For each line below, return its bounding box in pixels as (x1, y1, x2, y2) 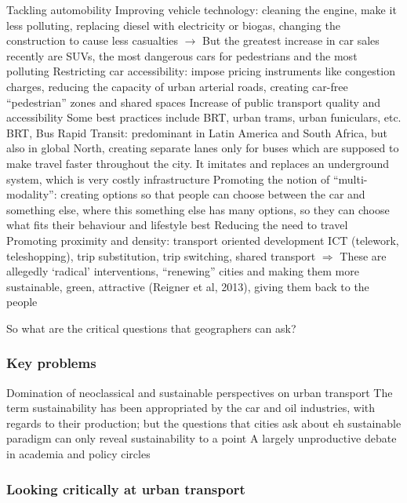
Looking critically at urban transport (6, 479, 245, 498)
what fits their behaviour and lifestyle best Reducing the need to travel (6, 217, 348, 233)
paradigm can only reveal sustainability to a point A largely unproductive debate (6, 430, 397, 447)
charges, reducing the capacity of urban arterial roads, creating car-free (6, 78, 348, 94)
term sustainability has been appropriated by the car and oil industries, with (6, 399, 376, 416)
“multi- (333, 170, 368, 187)
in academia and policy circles (6, 446, 151, 462)
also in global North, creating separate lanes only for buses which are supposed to (6, 140, 399, 156)
